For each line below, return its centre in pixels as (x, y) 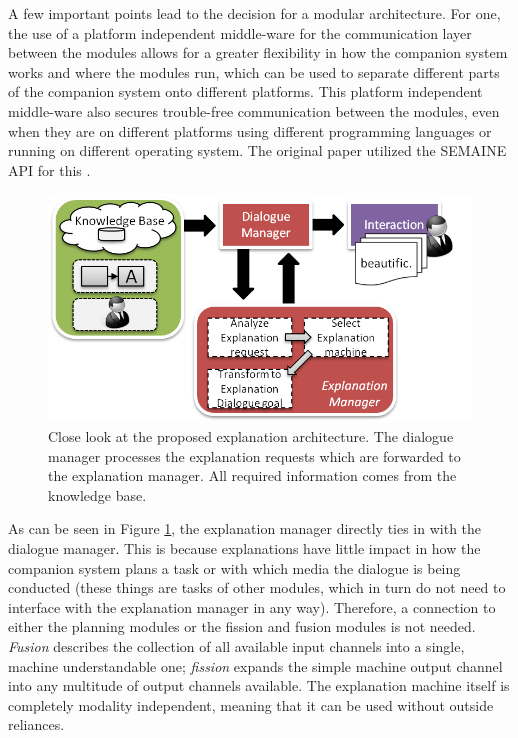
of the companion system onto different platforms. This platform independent (245, 91)
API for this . (49, 169)
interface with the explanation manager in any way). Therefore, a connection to (252, 606)
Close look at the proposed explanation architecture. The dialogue (251, 435)
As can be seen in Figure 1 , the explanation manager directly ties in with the (245, 528)
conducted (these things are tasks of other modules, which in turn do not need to (257, 587)
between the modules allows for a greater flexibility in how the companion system (258, 52)
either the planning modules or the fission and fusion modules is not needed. (242, 626)
